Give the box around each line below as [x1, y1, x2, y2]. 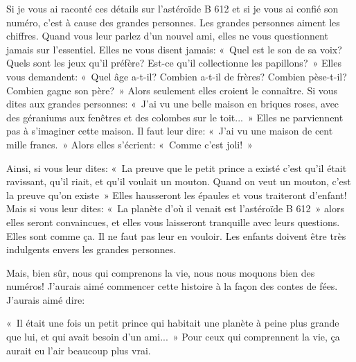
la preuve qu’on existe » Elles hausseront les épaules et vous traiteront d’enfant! [6, 187, 347, 202]
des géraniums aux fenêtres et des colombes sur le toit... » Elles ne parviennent [6, 110, 344, 124]
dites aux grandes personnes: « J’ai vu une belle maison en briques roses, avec [6, 96, 339, 111]
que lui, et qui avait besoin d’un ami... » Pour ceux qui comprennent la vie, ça [6, 329, 340, 344]
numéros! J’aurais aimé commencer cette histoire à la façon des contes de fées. [6, 279, 338, 293]
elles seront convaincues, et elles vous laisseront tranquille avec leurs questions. [6, 214, 340, 229]
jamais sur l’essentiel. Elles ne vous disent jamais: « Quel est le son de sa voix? [6, 42, 342, 56]
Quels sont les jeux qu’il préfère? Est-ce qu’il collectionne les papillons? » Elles [6, 55, 341, 70]
